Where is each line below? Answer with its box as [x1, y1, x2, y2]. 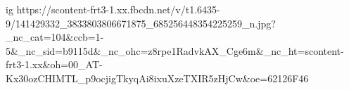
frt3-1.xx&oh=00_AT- [6, 57, 103, 72]
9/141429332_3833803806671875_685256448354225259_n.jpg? [6, 15, 276, 30]
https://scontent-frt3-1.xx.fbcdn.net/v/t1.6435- [16, 2, 220, 16]
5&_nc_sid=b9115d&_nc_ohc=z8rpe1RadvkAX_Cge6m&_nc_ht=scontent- [6, 43, 344, 58]
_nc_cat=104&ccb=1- [6, 30, 104, 44]
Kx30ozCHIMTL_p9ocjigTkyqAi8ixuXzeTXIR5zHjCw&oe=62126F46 [6, 70, 309, 85]
